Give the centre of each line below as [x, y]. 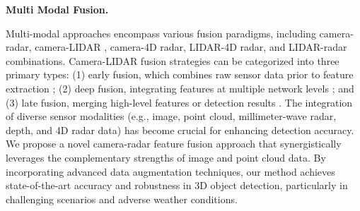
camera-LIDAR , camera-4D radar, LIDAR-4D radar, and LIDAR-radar [191, 47]
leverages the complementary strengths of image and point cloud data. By [166, 157]
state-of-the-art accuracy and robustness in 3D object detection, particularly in [177, 185]
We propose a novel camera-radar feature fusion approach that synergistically [174, 144]
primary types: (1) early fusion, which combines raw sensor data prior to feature [180, 74]
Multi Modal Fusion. [57, 9]
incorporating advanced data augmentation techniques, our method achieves [170, 171]
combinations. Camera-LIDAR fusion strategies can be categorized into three [173, 60]
